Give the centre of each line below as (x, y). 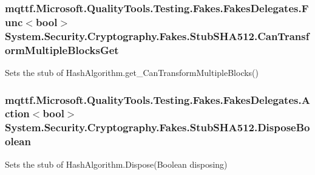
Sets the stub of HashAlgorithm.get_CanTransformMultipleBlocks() (132, 72)
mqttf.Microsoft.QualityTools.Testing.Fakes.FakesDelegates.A (157, 99)
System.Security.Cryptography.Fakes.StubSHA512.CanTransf (157, 36)
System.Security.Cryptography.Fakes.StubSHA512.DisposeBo (157, 127)
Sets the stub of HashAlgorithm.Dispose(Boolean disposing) (116, 164)
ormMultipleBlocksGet (62, 50)
